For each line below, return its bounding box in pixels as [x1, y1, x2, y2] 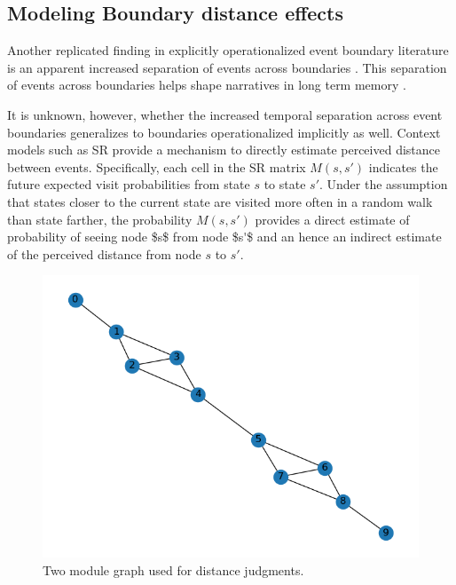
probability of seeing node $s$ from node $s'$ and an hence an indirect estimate [7, 227, 442, 246]
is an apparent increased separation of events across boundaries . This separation [7, 58, 447, 76]
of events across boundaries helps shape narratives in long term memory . [7, 75, 406, 94]
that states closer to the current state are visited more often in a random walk [7, 192, 433, 210]
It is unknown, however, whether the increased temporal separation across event [7, 105, 443, 123]
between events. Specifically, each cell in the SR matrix [7, 157, 306, 176]
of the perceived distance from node [7, 244, 201, 263]
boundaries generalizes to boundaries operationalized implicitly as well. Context [7, 123, 441, 141]
